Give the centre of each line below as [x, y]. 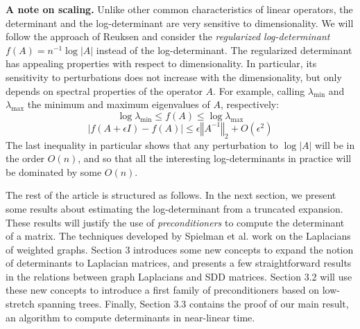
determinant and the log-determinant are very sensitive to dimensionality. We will [180, 23]
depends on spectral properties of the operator [104, 90]
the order [25, 158]
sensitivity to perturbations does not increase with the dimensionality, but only [174, 77]
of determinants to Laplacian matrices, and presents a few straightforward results [179, 263]
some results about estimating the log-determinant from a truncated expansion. [174, 208]
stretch [20, 304]
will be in [335, 144]
